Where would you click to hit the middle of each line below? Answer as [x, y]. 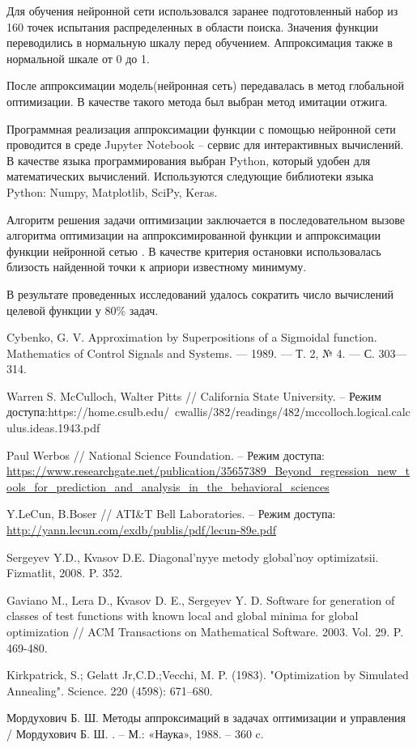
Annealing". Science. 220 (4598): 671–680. [110, 690]
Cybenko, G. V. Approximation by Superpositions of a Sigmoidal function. [192, 337]
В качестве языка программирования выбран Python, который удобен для [189, 160]
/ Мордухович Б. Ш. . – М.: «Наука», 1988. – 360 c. [135, 733]
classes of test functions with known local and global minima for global [183, 616]
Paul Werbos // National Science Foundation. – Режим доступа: [166, 455]
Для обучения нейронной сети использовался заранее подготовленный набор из [202, 11]
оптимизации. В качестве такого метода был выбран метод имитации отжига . [197, 101]
